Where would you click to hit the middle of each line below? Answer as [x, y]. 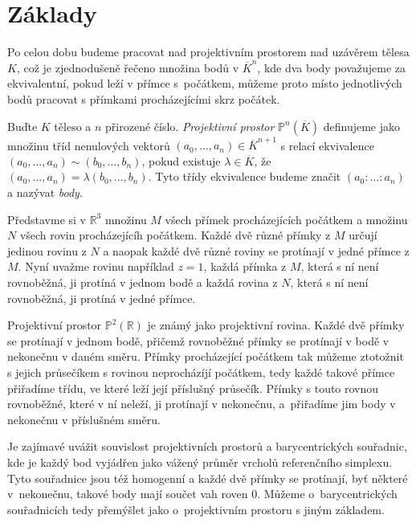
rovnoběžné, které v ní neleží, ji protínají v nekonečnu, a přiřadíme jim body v [202, 404]
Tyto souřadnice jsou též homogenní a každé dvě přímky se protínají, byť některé [208, 478]
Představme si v [47, 219]
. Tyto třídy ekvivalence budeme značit [245, 176]
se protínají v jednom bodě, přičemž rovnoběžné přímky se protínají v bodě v [198, 340]
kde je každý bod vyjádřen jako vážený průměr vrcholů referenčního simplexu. [200, 462]
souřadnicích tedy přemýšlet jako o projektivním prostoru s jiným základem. [196, 509]
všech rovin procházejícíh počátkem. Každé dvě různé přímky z [175, 235]
